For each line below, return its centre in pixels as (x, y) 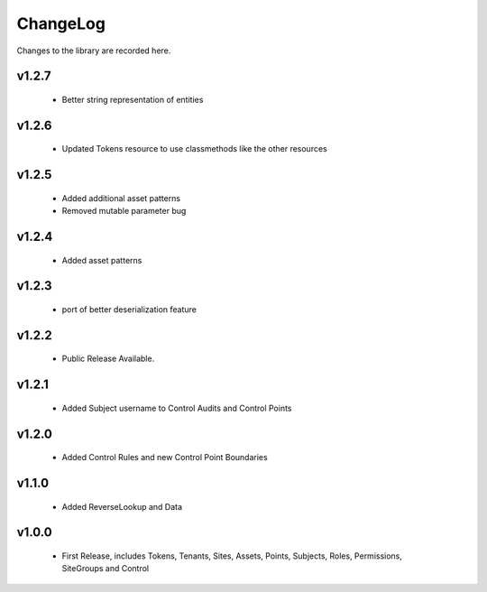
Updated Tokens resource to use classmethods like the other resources (195, 149)
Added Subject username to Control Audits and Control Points (177, 408)
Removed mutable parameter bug (124, 211)
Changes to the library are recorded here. (94, 51)
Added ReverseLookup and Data (122, 506)
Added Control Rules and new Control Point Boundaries (165, 458)
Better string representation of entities (133, 99)
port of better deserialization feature (129, 309)
